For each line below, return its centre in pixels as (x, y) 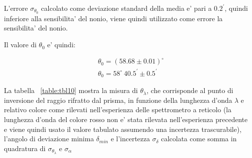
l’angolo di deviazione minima (49, 139)
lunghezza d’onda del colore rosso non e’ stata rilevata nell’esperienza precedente (126, 119)
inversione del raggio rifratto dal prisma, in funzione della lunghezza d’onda (118, 100)
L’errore (16, 8)
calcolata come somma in (199, 139)
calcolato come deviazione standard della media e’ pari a (126, 8)
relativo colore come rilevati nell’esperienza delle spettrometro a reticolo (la (118, 110)
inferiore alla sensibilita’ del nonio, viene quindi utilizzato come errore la (113, 18)
